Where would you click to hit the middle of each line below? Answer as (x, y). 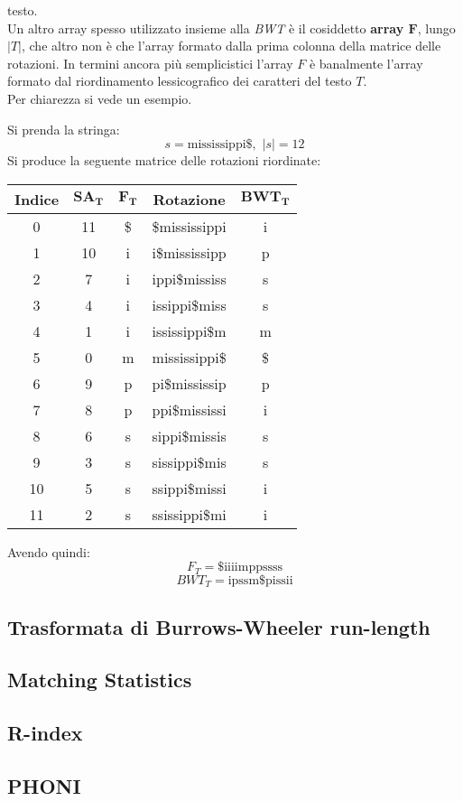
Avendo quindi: (49, 551)
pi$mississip (189, 383)
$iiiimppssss (250, 568)
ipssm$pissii (260, 580)
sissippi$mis (189, 461)
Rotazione (189, 199)
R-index (45, 733)
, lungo (436, 28)
